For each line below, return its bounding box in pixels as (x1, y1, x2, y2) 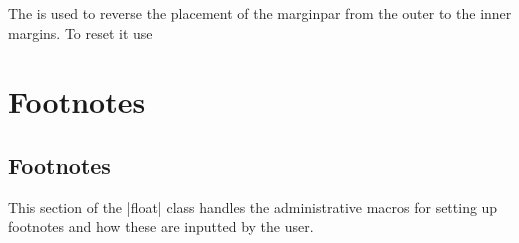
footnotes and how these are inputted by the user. (8, 216, 314, 237)
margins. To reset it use (8, 22, 153, 43)
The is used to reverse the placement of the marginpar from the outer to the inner (8, 3, 512, 23)
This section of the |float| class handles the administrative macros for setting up (8, 196, 498, 217)
